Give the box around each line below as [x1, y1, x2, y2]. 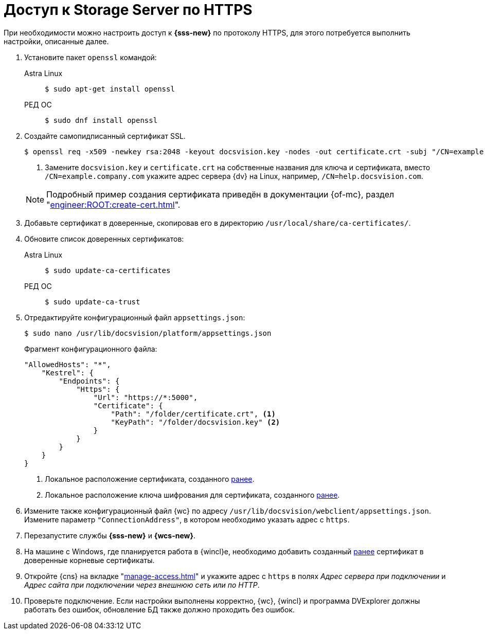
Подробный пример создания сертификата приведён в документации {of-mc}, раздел [46, 189, 394, 200]
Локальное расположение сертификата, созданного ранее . [45, 474, 255, 483]
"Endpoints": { [59, 376, 120, 385]
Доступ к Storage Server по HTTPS [4, 1, 253, 19]
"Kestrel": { [41, 368, 94, 377]
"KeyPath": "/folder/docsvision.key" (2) [111, 418, 280, 426]
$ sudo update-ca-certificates [45, 266, 171, 275]
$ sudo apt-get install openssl [45, 84, 175, 93]
